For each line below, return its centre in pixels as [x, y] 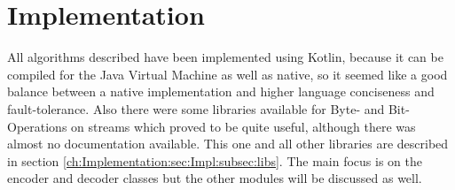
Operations [37, 126]
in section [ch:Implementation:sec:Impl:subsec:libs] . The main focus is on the [215, 160]
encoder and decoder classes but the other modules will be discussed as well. [215, 178]
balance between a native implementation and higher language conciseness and [221, 91]
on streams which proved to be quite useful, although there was [243, 126]
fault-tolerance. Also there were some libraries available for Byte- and [196, 108]
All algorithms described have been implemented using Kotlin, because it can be [225, 57]
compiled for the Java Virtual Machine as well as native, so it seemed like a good [227, 74]
